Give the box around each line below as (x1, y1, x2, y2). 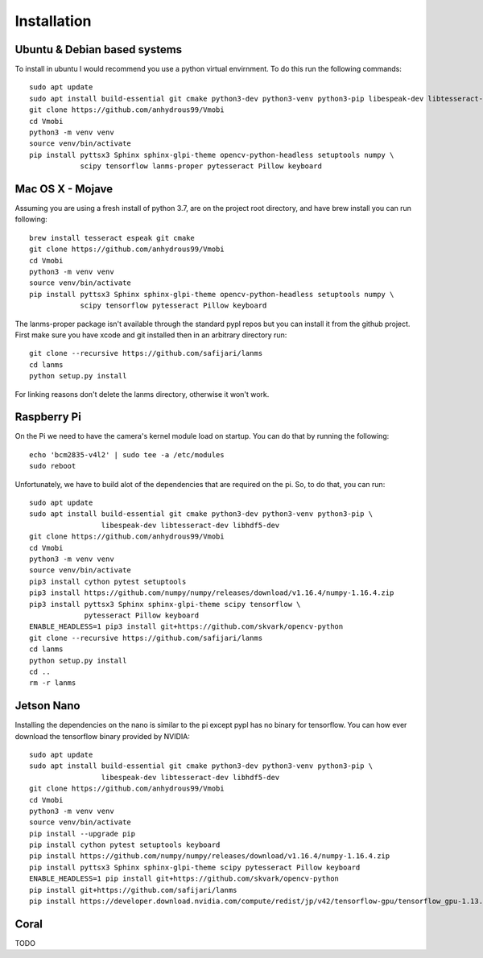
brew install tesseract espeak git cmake (29, 233, 195, 242)
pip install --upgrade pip (29, 829, 136, 838)
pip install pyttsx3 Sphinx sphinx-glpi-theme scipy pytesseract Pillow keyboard (29, 862, 361, 872)
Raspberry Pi (14, 411, 82, 424)
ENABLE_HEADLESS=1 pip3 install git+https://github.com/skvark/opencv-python (29, 622, 344, 631)
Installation (14, 12, 92, 30)
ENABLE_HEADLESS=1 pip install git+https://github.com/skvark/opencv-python (29, 874, 340, 883)
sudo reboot (29, 461, 76, 471)
